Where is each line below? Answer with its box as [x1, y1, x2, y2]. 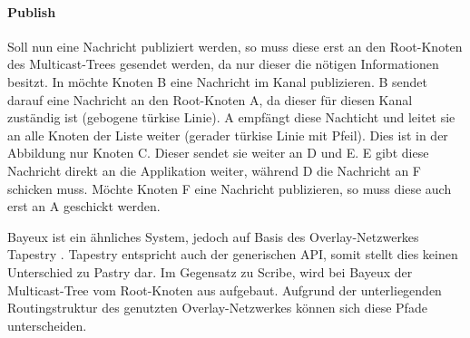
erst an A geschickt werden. [7, 197, 161, 216]
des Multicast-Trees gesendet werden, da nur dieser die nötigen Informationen [7, 54, 439, 73]
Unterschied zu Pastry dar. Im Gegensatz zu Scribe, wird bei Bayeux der [7, 262, 413, 281]
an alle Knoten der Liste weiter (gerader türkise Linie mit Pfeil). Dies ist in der [7, 125, 448, 144]
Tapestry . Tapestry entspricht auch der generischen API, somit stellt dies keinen [7, 245, 458, 264]
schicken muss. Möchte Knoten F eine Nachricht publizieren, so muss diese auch [7, 179, 452, 198]
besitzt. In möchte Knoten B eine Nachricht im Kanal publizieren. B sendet [7, 72, 427, 91]
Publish [7, 2, 56, 21]
